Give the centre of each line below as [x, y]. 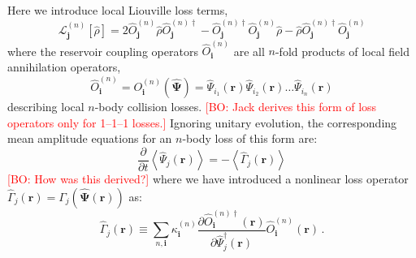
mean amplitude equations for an [90, 138]
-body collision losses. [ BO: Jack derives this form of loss [236, 107]
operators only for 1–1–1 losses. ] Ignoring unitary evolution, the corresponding [202, 122]
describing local [46, 107]
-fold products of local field [342, 51]
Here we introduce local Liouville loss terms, [118, 10]
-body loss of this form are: [250, 138]
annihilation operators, [64, 66]
